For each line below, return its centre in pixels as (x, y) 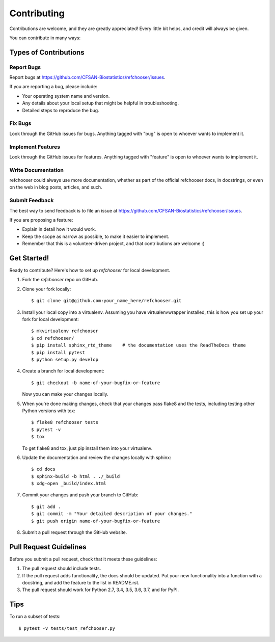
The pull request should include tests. (62, 569)
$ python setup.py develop (65, 359)
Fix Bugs (20, 123)
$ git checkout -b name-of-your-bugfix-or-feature (96, 383)
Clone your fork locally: (47, 289)
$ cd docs (43, 469)
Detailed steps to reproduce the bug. (61, 110)
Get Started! (29, 258)
